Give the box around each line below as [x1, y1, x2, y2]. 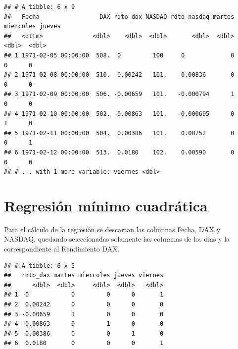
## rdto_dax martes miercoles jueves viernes [4, 272, 164, 279]
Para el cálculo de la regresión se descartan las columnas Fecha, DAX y [4, 224, 221, 234]
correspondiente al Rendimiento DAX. [4, 244, 120, 253]
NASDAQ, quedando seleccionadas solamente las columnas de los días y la [4, 234, 230, 244]
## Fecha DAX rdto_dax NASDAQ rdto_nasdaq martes [4, 13, 235, 20]
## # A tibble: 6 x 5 [4, 262, 75, 269]
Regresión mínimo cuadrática [4, 195, 208, 215]
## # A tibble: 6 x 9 [4, 3, 75, 10]
